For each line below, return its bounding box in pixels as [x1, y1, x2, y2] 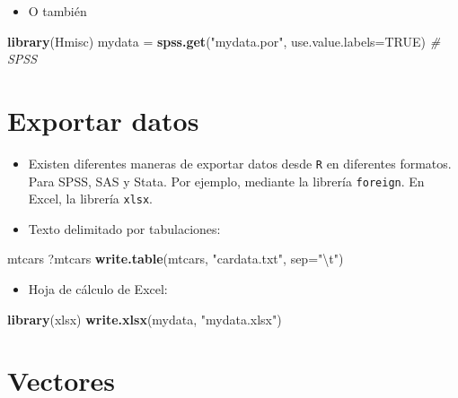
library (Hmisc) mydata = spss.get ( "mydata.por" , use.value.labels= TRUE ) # [7, 31, 441, 50]
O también [28, 2, 87, 20]
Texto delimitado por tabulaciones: [28, 219, 221, 238]
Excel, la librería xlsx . [28, 189, 154, 208]
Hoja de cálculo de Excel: [28, 280, 168, 298]
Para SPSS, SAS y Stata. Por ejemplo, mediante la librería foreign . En [28, 171, 425, 190]
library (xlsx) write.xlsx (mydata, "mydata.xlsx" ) [7, 309, 282, 328]
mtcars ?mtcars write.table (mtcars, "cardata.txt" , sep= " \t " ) [7, 249, 344, 268]
